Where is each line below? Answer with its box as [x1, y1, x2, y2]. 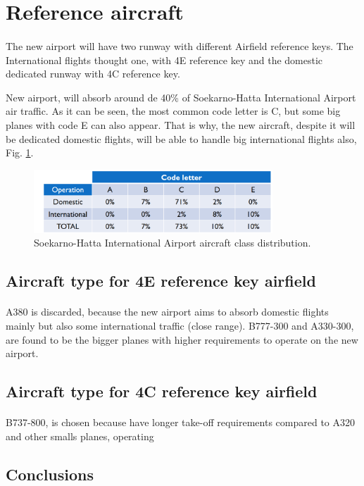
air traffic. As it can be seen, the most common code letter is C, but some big [6, 104, 341, 118]
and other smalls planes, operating [6, 428, 154, 443]
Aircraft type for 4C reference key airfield [6, 380, 318, 402]
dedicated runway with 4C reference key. [6, 66, 180, 81]
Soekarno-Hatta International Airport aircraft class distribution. [34, 235, 311, 250]
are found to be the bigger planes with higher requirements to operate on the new [6, 332, 358, 347]
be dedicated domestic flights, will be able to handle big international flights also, [6, 131, 357, 146]
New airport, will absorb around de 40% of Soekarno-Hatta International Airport [6, 89, 356, 104]
